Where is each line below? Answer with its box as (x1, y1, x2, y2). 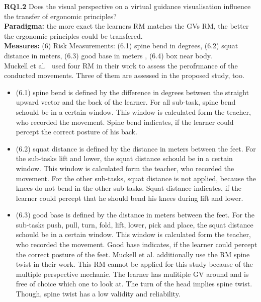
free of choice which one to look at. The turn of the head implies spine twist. (16, 278, 252, 289)
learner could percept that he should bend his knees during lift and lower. (16, 192, 243, 203)
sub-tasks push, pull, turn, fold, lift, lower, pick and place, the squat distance (16, 219, 253, 230)
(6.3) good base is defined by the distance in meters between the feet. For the (16, 209, 255, 220)
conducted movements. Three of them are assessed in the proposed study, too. (4, 70, 244, 81)
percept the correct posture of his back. (16, 126, 137, 137)
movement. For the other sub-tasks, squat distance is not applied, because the (16, 173, 256, 183)
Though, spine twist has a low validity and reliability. (16, 288, 181, 299)
